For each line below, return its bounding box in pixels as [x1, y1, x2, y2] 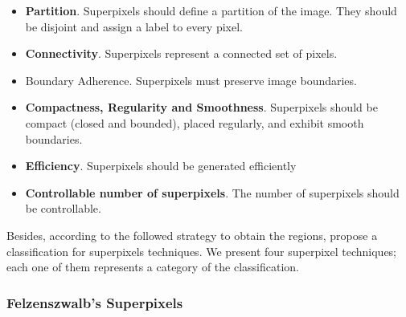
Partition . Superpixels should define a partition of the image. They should [25, 2, 397, 18]
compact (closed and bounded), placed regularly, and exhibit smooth [25, 114, 364, 131]
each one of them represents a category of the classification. [6, 258, 299, 275]
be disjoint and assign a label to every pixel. [25, 18, 243, 35]
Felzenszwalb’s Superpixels [6, 292, 183, 312]
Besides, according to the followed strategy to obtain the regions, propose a [6, 226, 378, 243]
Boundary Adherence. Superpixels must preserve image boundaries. [25, 71, 357, 88]
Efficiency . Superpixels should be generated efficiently [25, 157, 297, 174]
